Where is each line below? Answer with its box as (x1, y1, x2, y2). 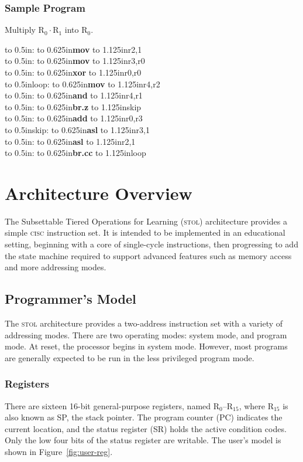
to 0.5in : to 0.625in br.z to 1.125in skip (5, 100, 142, 113)
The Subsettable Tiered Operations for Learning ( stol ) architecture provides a (5, 215, 287, 227)
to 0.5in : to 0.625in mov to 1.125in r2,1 (5, 43, 142, 55)
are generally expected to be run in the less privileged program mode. (5, 351, 254, 364)
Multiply (5, 23, 36, 36)
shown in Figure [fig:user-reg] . (5, 446, 113, 458)
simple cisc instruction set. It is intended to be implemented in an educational (5, 226, 285, 239)
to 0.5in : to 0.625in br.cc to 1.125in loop (5, 147, 146, 159)
